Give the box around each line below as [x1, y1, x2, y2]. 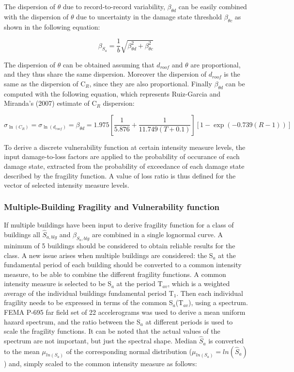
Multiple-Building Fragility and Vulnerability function [4, 200, 220, 212]
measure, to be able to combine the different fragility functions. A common [4, 269, 226, 279]
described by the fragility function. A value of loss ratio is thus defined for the [4, 170, 236, 180]
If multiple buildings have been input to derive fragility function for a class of [4, 219, 234, 229]
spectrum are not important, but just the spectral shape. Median [4, 336, 197, 346]
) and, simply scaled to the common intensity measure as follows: [4, 358, 197, 368]
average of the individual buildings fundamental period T [4, 288, 174, 298]
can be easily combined [178, 1, 247, 11]
